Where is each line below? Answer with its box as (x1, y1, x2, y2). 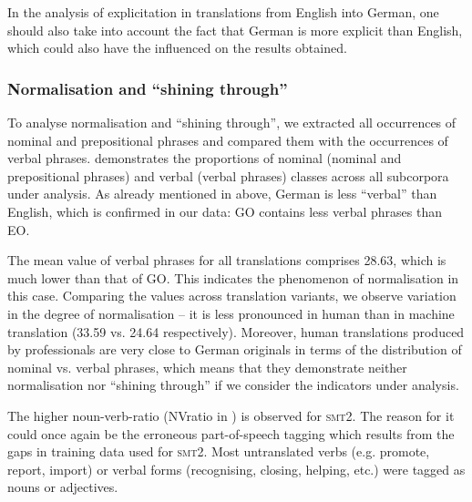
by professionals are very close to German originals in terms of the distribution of (7, 340, 462, 359)
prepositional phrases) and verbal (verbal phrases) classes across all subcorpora (7, 166, 449, 185)
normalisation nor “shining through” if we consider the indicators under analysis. (7, 375, 459, 394)
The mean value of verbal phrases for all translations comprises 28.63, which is (7, 251, 446, 270)
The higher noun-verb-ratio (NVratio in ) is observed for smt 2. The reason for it (7, 405, 455, 425)
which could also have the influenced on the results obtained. (7, 38, 347, 57)
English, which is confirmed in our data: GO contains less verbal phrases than (7, 201, 443, 220)
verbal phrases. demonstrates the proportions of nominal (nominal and (7, 149, 402, 168)
